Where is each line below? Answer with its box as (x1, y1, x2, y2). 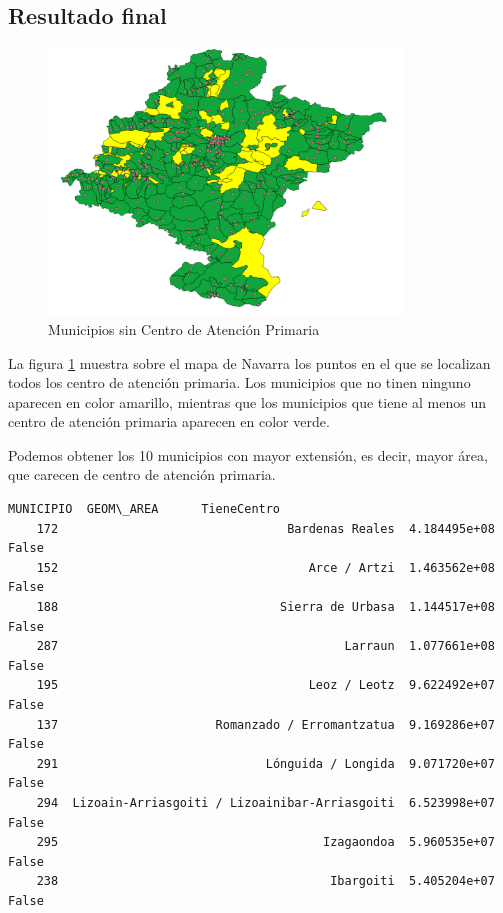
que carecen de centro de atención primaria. (8, 464, 276, 485)
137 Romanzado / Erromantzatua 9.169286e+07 (36, 717, 495, 732)
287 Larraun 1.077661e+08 (36, 639, 495, 654)
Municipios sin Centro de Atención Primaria (48, 318, 320, 339)
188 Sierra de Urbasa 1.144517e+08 (36, 600, 495, 615)
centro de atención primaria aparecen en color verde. (8, 411, 330, 432)
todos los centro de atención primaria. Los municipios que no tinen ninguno (8, 372, 471, 393)
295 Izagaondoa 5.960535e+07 (36, 835, 495, 850)
